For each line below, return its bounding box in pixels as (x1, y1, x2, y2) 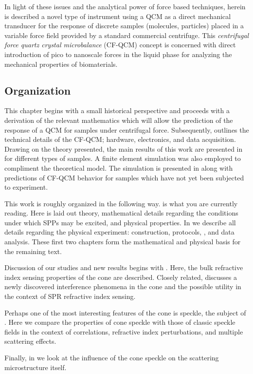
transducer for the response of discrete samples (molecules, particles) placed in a (4, 20, 244, 31)
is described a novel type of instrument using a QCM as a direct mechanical (4, 11, 231, 21)
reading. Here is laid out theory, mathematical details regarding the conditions (4, 208, 238, 218)
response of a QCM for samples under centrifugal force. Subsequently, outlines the (4, 124, 249, 135)
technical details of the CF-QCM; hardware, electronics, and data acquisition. (4, 134, 236, 144)
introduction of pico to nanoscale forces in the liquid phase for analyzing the (4, 49, 232, 59)
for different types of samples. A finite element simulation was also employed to (4, 153, 241, 163)
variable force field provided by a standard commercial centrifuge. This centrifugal (4, 30, 249, 40)
